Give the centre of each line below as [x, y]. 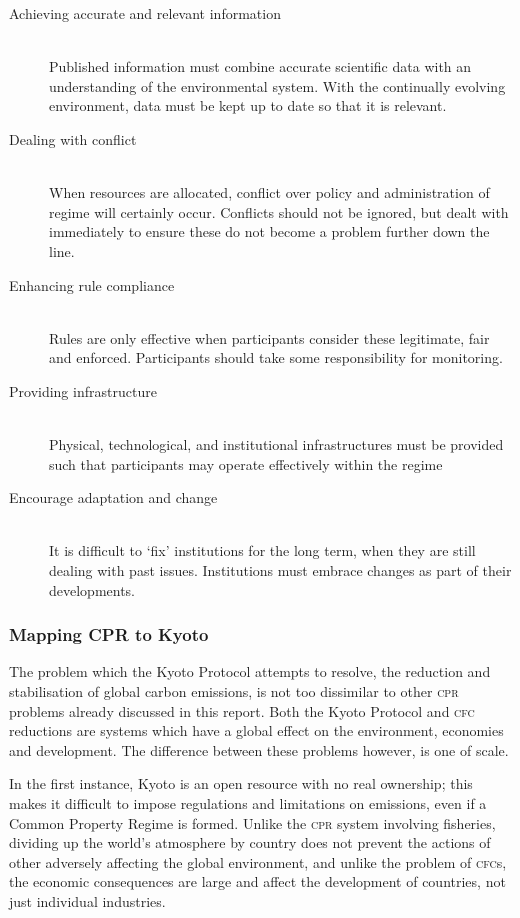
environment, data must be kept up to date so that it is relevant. [248, 105]
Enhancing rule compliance [92, 284]
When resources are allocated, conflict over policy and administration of [269, 192]
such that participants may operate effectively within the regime [246, 463]
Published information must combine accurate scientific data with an [260, 66]
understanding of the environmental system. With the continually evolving [277, 85]
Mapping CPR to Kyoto [109, 634]
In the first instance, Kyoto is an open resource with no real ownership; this [241, 783]
